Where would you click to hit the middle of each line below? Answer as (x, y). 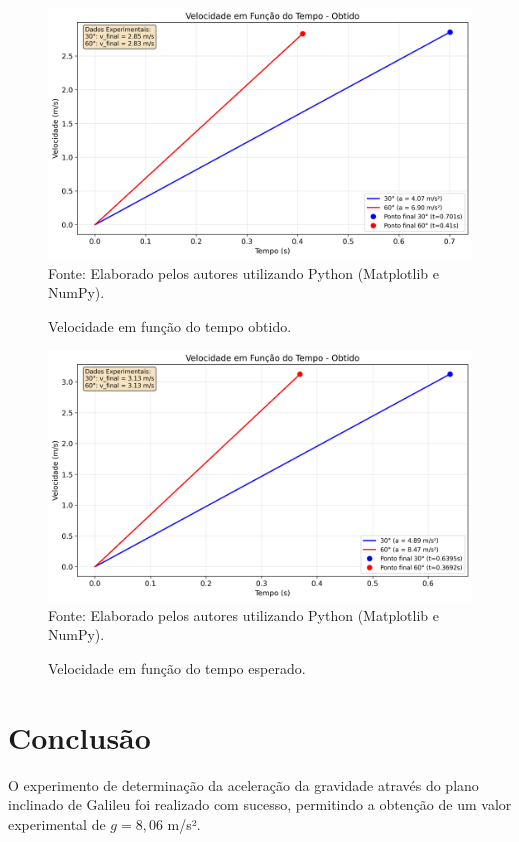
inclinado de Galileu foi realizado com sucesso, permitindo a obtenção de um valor (260, 804)
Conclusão (79, 736)
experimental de (57, 823)
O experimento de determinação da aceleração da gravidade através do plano (243, 784)
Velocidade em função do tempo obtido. (170, 325)
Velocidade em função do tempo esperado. (177, 668)
